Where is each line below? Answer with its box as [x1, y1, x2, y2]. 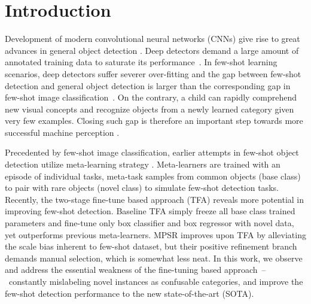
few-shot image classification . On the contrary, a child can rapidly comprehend [5, 91, 297, 104]
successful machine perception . [5, 126, 120, 138]
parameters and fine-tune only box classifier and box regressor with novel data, [5, 217, 294, 229]
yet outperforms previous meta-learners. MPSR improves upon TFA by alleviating [5, 228, 306, 241]
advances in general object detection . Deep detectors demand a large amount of [5, 44, 299, 56]
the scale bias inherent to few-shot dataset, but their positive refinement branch [5, 240, 297, 253]
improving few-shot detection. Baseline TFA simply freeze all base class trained [5, 205, 295, 217]
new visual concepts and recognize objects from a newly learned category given [5, 102, 294, 115]
